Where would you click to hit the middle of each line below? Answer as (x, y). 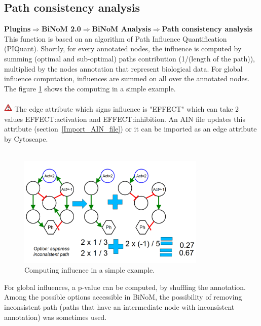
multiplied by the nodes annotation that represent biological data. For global (123, 68)
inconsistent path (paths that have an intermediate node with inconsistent (119, 307)
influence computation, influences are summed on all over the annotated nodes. (127, 78)
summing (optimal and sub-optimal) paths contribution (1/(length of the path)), (130, 58)
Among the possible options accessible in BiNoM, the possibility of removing (123, 297)
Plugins (17, 29)
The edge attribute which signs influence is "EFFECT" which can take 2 (127, 108)
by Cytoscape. (26, 138)
